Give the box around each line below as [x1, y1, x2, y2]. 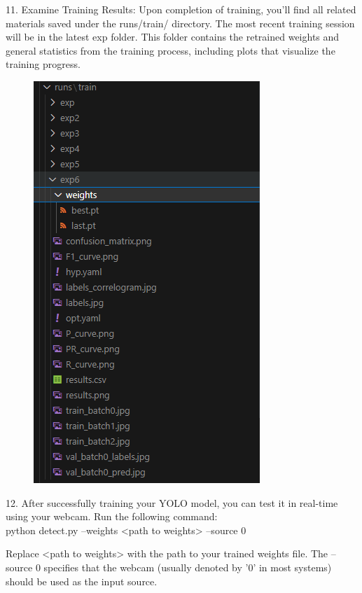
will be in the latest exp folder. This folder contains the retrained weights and [6, 29, 340, 44]
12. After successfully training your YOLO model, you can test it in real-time [6, 495, 338, 510]
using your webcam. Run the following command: [6, 509, 218, 524]
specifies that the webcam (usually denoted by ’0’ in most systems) [43, 559, 332, 574]
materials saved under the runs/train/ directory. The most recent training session [6, 15, 355, 30]
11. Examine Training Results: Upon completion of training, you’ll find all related [6, 2, 356, 16]
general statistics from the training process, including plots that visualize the [6, 43, 335, 57]
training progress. [6, 57, 81, 71]
